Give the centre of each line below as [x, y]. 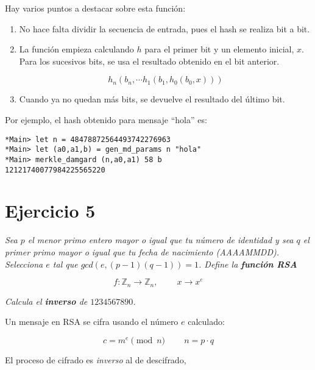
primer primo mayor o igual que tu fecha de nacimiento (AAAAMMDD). [142, 251]
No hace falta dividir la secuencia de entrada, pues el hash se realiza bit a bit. [165, 28]
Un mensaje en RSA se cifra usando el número [92, 322]
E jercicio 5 [50, 211]
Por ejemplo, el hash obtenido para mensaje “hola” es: [106, 119]
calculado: [206, 322]
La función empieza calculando [76, 49]
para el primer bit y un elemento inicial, [219, 49]
